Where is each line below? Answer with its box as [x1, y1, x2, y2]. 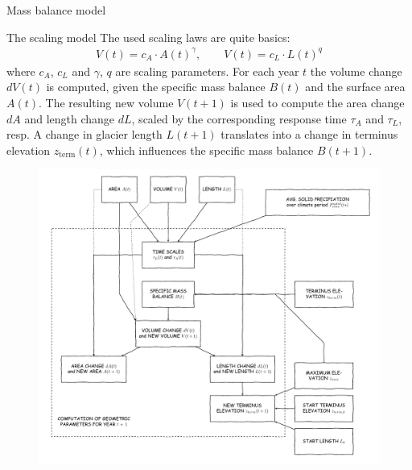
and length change [24, 110, 115, 127]
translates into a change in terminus [220, 126, 398, 143]
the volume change [310, 62, 402, 79]
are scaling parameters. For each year [115, 62, 299, 79]
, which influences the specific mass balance [99, 141, 314, 158]
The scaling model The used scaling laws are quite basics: [6, 28, 290, 45]
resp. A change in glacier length [6, 126, 163, 143]
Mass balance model [6, 2, 106, 18]
